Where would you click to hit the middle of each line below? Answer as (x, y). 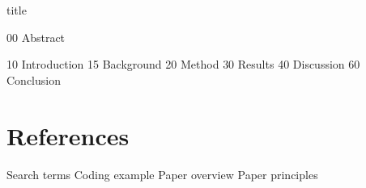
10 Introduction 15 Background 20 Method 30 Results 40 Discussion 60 (183, 64)
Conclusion (34, 79)
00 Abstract (36, 37)
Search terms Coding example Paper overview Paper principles (162, 174)
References (68, 135)
